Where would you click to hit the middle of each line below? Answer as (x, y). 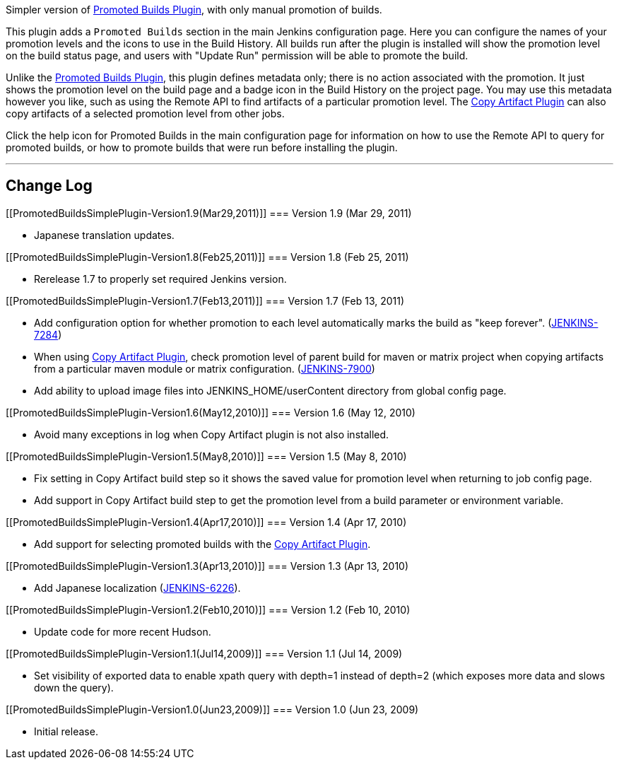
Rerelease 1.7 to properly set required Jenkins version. (160, 279)
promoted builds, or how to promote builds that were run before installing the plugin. (202, 147)
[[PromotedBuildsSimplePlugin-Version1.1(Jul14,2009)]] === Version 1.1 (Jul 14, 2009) (204, 653)
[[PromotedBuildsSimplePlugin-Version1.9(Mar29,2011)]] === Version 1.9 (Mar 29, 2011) (209, 213)
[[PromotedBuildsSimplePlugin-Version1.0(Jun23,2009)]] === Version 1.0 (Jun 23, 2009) (212, 709)
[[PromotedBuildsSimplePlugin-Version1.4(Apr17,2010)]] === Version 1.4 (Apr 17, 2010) (206, 522)
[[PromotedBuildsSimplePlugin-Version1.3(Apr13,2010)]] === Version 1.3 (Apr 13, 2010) (207, 566)
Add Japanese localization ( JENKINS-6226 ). (137, 588)
